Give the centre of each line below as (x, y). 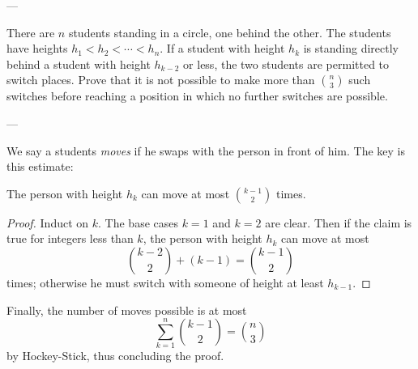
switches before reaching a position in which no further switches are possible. (197, 96)
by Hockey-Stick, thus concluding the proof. (115, 356)
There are (31, 32)
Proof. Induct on (48, 222)
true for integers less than (70, 238)
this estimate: (40, 166)
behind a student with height (79, 64)
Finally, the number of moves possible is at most (127, 310)
